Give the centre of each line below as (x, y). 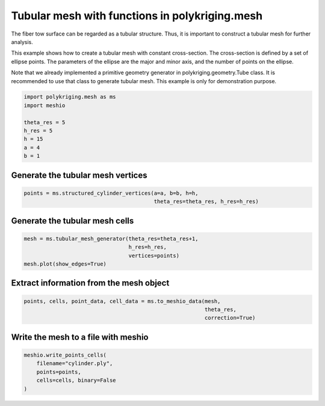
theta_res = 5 (45, 122)
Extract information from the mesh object (90, 283)
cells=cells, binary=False (76, 380)
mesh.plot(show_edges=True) (65, 264)
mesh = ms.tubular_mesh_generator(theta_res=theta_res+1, (111, 239)
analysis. (22, 42)
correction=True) (230, 318)
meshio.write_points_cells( (65, 355)
